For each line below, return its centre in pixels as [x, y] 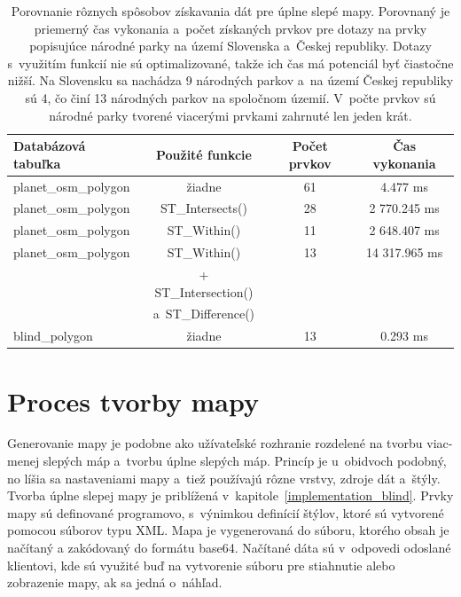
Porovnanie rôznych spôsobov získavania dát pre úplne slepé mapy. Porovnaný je [230, 11]
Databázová [50, 146]
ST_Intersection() [204, 291]
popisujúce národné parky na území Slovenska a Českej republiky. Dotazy [230, 46]
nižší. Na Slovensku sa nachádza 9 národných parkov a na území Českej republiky [230, 80]
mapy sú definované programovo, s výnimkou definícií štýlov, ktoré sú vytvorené [226, 512]
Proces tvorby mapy [133, 401]
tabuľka [37, 163]
